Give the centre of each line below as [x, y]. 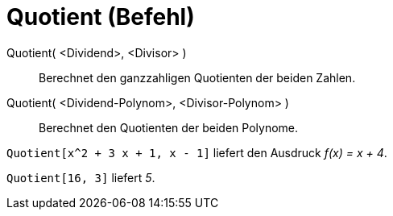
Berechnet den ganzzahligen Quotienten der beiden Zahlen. [197, 77]
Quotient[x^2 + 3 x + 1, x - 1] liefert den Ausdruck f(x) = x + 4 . [197, 152]
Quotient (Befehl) [101, 17]
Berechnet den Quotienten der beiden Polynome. [169, 127]
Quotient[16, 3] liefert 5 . [81, 177]
